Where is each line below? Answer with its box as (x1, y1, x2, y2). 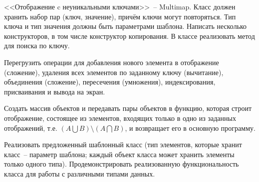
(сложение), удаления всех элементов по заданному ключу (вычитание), (4, 67, 224, 77)
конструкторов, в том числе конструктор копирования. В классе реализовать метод (4, 30, 255, 41)
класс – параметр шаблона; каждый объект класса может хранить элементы (4, 149, 235, 159)
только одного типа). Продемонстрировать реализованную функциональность (4, 159, 239, 169)
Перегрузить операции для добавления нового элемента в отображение (4, 57, 219, 67)
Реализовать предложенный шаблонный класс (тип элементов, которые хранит (4, 139, 242, 150)
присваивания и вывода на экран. (4, 86, 105, 96)
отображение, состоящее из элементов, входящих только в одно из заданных (4, 112, 236, 123)
